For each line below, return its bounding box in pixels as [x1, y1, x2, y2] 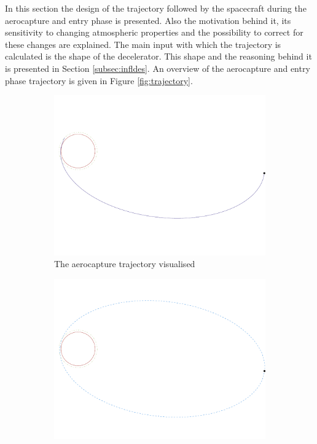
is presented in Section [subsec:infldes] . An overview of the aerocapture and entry [5, 61, 310, 74]
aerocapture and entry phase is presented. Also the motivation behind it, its [5, 14, 291, 26]
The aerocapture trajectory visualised [54, 257, 195, 270]
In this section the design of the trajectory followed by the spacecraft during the [5, 2, 307, 14]
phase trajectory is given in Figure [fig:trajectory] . [5, 74, 193, 87]
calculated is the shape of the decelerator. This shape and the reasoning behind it [5, 50, 312, 63]
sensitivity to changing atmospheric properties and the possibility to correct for [5, 26, 303, 39]
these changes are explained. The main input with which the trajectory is [5, 37, 281, 50]
